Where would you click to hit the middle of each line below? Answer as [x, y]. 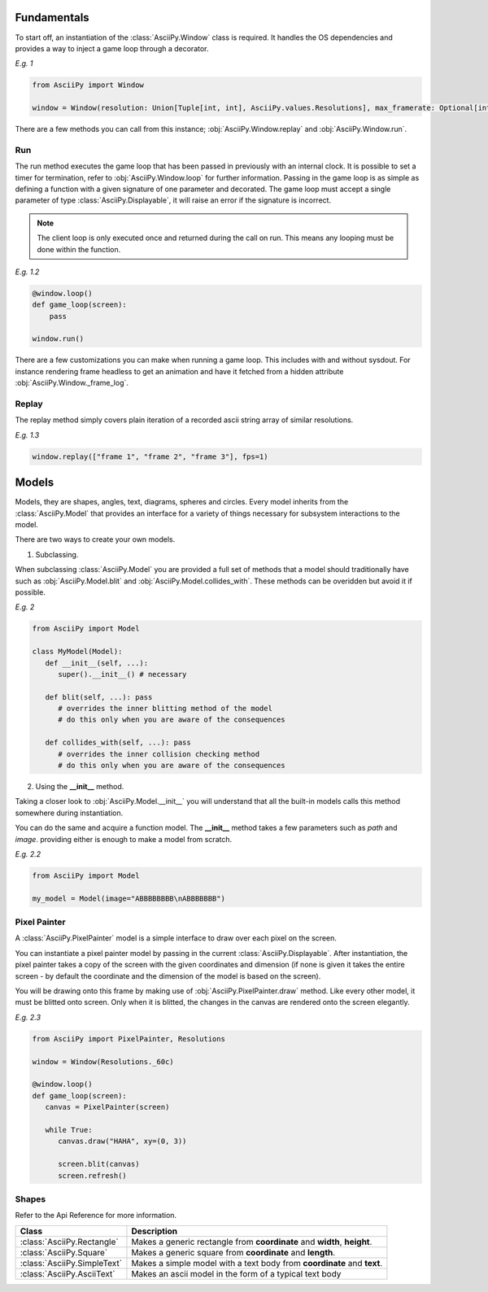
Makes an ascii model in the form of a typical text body [236, 1273]
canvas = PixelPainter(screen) [107, 1107]
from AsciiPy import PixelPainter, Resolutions [129, 1039]
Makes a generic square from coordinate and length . [233, 1252]
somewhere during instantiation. [69, 813]
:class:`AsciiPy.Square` [64, 1252]
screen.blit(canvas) [99, 1164]
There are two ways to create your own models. [95, 539]
